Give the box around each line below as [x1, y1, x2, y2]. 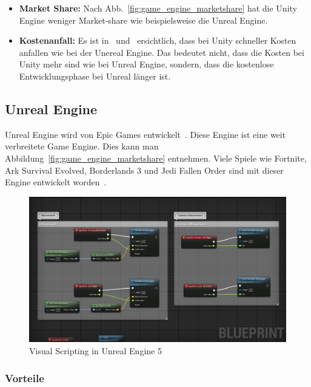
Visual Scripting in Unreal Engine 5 [29, 344, 162, 357]
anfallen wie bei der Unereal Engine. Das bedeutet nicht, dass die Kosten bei [19, 46, 304, 58]
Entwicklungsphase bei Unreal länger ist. [19, 69, 171, 82]
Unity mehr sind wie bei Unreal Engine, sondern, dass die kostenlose [19, 58, 274, 70]
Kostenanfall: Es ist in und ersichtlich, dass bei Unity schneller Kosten [19, 34, 296, 47]
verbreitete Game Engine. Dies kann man [5, 140, 159, 152]
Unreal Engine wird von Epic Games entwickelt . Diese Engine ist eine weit [5, 128, 286, 140]
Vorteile [5, 370, 44, 385]
